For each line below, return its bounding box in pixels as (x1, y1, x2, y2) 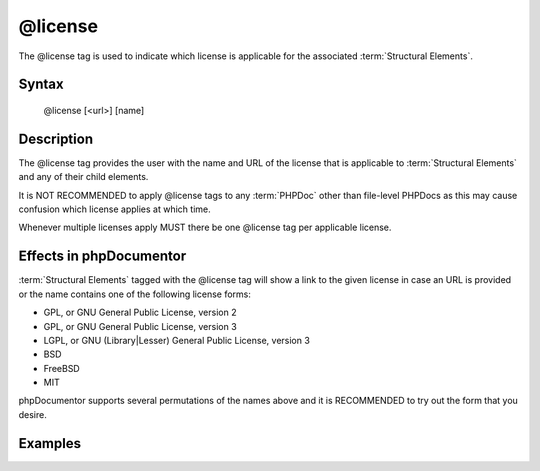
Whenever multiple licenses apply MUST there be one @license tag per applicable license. (18, 221, 392, 234)
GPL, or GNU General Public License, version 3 (43, 320, 237, 332)
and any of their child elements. (18, 171, 149, 183)
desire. (18, 408, 47, 420)
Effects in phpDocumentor (18, 248, 187, 265)
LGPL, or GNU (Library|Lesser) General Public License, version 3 (43, 334, 310, 346)
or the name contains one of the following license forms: (18, 288, 252, 300)
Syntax (18, 76, 64, 93)
